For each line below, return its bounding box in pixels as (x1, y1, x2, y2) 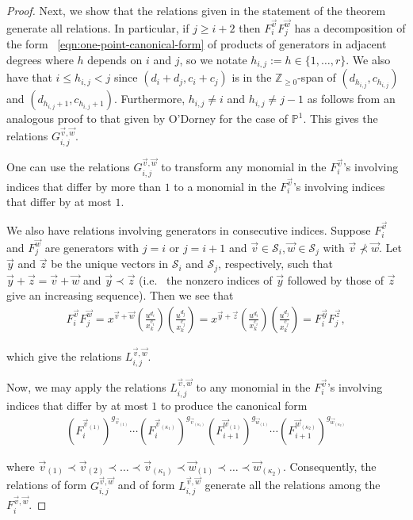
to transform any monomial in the (161, 159, 327, 175)
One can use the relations (6, 159, 130, 175)
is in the (231, 69, 272, 86)
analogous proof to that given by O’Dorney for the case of (6, 110, 289, 127)
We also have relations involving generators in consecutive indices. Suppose (6, 221, 371, 238)
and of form (117, 476, 175, 493)
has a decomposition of (294, 19, 406, 36)
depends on (87, 51, 143, 67)
